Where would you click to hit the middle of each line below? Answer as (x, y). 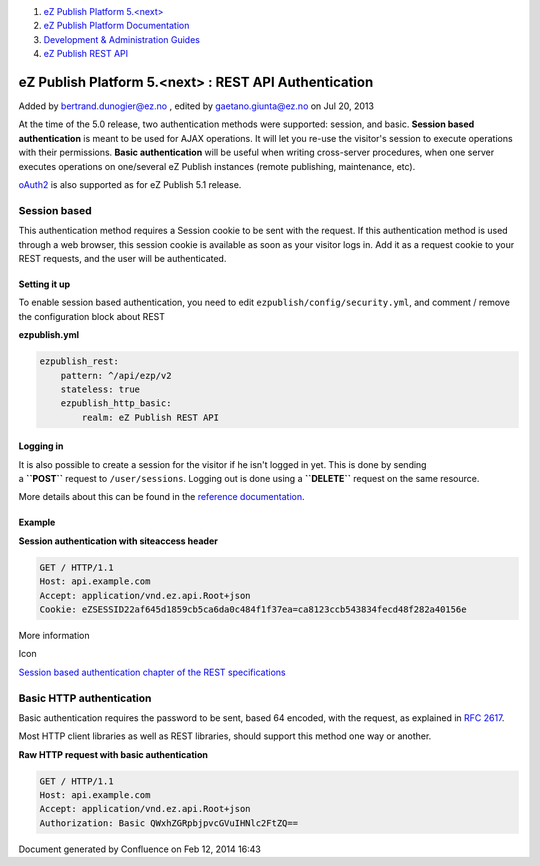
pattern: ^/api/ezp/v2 (116, 375)
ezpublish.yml (49, 335)
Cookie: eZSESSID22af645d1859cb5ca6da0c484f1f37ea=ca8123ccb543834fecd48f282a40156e (253, 609)
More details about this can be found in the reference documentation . (161, 497)
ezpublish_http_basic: (116, 403)
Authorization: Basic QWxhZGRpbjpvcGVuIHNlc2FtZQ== (169, 823)
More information (54, 635)
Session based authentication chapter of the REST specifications (152, 672)
